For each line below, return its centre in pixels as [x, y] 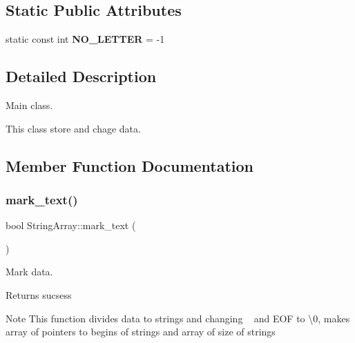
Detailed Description [81, 76]
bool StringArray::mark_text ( [71, 225]
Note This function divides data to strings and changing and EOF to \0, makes [178, 318]
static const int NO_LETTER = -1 [85, 39]
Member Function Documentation [130, 165]
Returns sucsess [39, 294]
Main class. [29, 105]
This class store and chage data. [73, 128]
